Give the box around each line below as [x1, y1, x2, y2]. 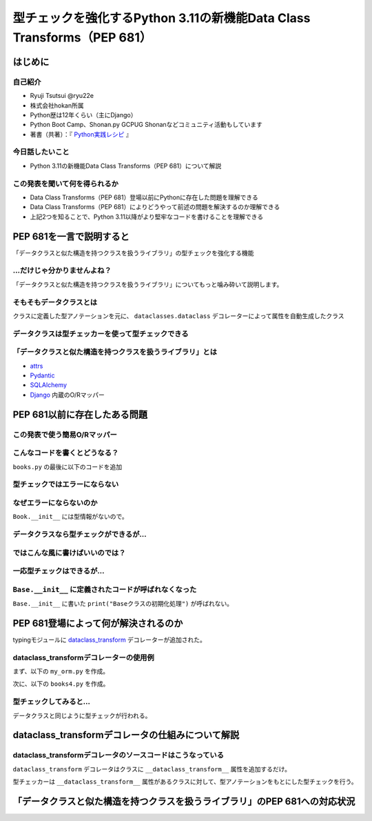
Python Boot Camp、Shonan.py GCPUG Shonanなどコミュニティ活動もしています [30, 121, 263, 129]
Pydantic [30, 371, 55, 379]
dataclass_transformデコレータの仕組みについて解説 [12, 729, 240, 741]
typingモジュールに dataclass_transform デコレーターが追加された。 [12, 635, 207, 644]
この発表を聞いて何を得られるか [12, 179, 118, 188]
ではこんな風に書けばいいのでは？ [12, 548, 126, 557]
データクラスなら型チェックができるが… [12, 529, 147, 539]
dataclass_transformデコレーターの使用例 [12, 653, 154, 662]
